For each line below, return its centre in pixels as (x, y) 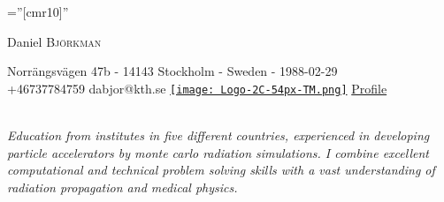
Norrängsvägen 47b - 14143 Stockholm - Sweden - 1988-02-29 (172, 71)
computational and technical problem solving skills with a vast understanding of (221, 170)
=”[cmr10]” (38, 11)
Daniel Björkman (54, 41)
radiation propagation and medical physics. (122, 187)
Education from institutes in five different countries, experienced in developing (218, 135)
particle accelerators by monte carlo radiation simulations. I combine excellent (218, 152)
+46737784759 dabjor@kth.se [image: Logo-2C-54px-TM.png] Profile (197, 88)
